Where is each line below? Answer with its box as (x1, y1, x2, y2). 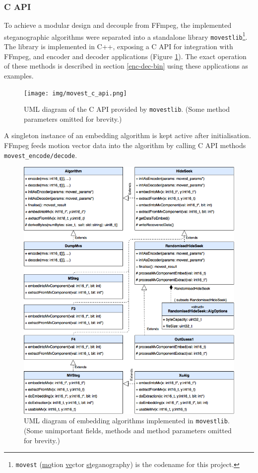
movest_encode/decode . (4, 150, 77, 160)
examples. (4, 70, 34, 80)
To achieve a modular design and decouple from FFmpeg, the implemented (4, 20, 232, 30)
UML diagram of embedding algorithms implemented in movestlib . (24, 415, 230, 426)
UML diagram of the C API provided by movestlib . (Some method (24, 104, 230, 114)
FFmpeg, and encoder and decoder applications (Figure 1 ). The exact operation (4, 51, 247, 61)
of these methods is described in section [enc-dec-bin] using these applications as (4, 61, 248, 71)
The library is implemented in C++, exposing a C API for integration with (4, 41, 233, 52)
